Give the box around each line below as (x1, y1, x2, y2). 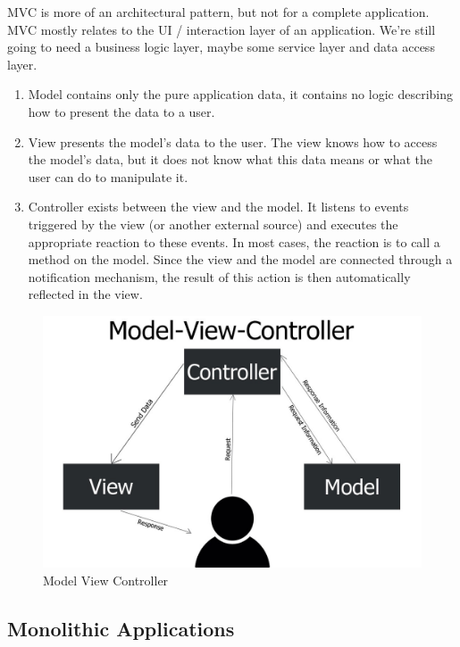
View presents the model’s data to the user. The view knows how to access (28, 132, 438, 151)
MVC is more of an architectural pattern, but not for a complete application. (7, 3, 430, 21)
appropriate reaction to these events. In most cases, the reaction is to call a (28, 232, 440, 251)
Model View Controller (43, 570, 169, 589)
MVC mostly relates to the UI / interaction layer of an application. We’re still (7, 20, 436, 38)
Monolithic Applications (7, 614, 235, 642)
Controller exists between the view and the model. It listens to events (28, 197, 409, 216)
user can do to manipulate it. (28, 167, 188, 186)
